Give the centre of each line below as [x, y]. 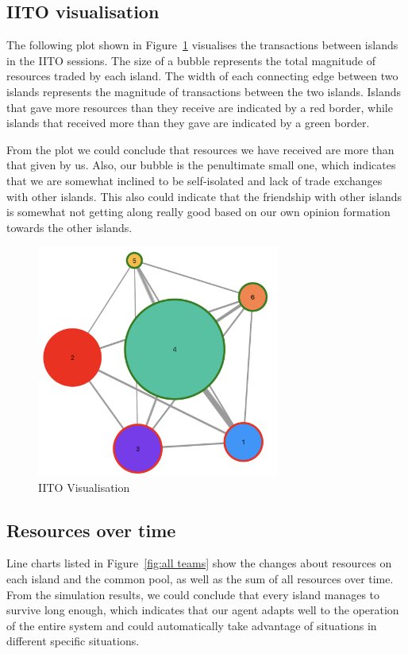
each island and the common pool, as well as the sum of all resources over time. [200, 579]
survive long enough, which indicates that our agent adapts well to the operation [203, 610]
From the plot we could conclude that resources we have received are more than [200, 149]
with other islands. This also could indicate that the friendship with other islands [204, 196]
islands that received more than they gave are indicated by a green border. [188, 123]
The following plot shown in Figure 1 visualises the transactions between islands [202, 45]
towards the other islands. [69, 227]
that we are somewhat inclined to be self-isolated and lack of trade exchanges [194, 180]
